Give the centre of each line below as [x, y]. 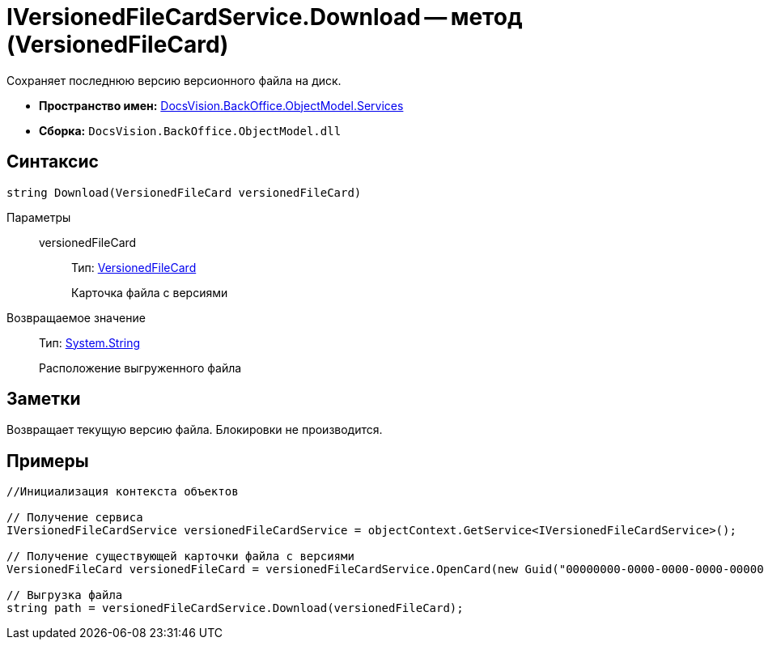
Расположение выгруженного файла [140, 368]
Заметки [44, 399]
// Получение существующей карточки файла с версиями [180, 557]
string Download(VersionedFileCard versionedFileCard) [184, 192]
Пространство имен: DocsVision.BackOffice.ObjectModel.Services [221, 105]
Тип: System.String [90, 342]
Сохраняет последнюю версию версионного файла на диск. [174, 80]
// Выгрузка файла [65, 595]
